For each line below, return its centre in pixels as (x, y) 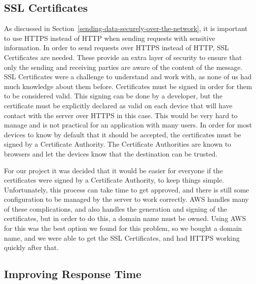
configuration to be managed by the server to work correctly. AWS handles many (127, 199)
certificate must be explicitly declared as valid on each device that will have (118, 105)
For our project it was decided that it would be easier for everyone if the (113, 170)
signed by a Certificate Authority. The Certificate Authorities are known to (118, 144)
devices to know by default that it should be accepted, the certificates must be (123, 134)
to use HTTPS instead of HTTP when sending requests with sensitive (110, 38)
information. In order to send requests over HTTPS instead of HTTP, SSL (117, 47)
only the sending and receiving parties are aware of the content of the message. (123, 67)
